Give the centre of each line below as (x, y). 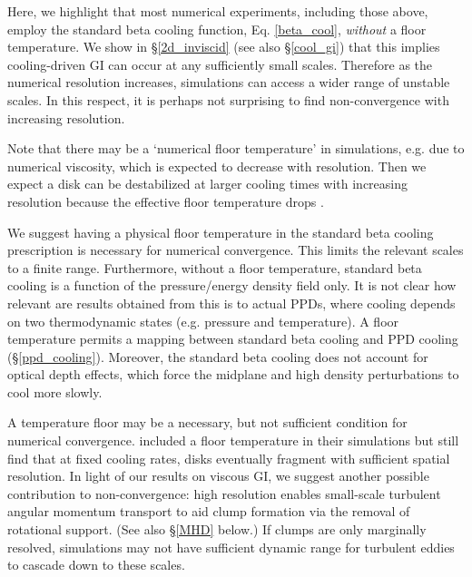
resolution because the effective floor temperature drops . (166, 201)
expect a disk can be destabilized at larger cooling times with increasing (208, 184)
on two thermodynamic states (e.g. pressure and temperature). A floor (203, 321)
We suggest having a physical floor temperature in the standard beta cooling (221, 232)
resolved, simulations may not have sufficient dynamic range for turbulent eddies (231, 547)
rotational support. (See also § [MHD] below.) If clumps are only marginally (217, 529)
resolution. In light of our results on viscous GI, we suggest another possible (218, 476)
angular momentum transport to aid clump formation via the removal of (209, 511)
